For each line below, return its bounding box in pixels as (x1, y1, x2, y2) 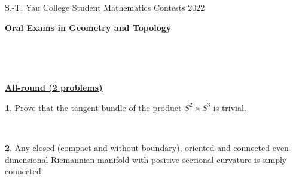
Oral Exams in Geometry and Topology (5, 21, 172, 33)
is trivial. (213, 101, 246, 113)
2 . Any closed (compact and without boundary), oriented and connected (5, 141, 270, 154)
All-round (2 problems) (5, 81, 103, 94)
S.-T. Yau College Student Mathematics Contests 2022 (5, 1, 205, 13)
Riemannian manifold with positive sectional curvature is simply (51, 153, 287, 165)
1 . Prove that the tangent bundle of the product (5, 101, 182, 113)
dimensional (5, 153, 48, 165)
